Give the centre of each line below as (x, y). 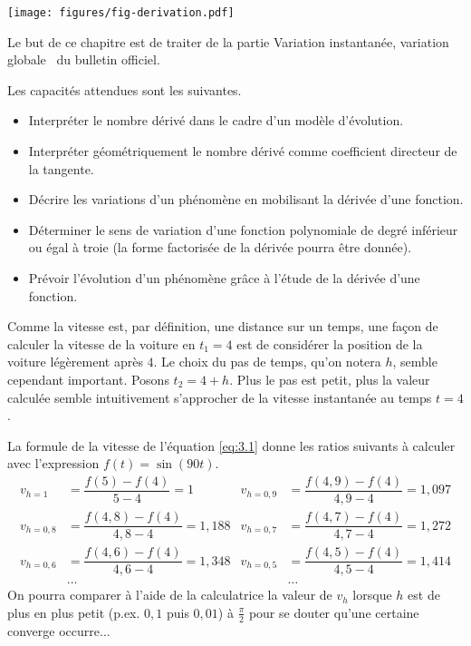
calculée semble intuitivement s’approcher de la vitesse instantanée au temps (220, 397)
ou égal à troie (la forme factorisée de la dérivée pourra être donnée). (220, 247)
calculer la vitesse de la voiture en (101, 343)
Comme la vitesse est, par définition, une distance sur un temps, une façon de (223, 326)
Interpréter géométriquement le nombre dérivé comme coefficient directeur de (243, 151)
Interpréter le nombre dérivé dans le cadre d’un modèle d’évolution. (216, 120)
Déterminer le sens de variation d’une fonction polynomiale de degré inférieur (243, 229)
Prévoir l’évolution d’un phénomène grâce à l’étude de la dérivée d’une (224, 278)
